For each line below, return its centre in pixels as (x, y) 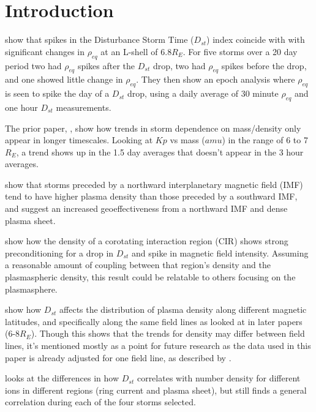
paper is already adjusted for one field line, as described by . (118, 357)
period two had (33, 65)
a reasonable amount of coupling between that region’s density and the (138, 265)
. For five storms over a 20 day (240, 51)
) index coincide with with (256, 39)
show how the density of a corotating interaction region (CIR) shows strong (147, 241)
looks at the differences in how (62, 378)
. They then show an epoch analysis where (216, 79)
